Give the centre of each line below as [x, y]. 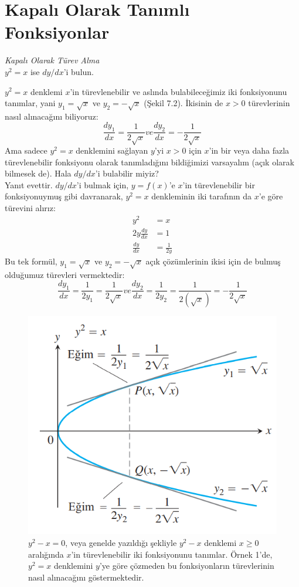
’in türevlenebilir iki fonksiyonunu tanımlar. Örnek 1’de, [172, 554]
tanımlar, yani [30, 103]
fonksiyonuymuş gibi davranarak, [64, 196]
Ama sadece [26, 150]
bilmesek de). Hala [38, 173]
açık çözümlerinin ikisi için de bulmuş [213, 261]
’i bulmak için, [103, 184]
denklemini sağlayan [112, 150]
